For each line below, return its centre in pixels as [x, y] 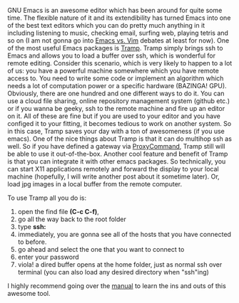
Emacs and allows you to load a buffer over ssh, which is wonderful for [112, 55]
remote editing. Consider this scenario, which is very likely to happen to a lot [120, 63]
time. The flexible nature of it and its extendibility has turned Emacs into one [119, 18]
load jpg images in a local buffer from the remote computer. [95, 184]
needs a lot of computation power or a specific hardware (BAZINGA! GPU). [117, 86]
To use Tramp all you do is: [47, 198]
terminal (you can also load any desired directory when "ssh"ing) [113, 272]
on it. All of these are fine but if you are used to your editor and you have [114, 116]
